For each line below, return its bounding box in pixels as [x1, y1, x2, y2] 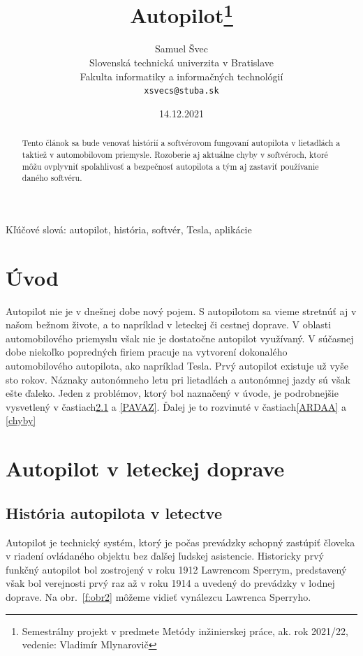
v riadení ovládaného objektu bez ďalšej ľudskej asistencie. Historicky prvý [6, 548, 324, 563]
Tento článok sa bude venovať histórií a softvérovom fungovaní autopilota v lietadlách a [22, 137, 341, 149]
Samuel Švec [155, 41, 208, 56]
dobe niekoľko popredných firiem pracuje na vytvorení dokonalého [6, 344, 288, 359]
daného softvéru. [22, 172, 82, 184]
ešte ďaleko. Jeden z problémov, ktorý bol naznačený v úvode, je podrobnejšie [6, 386, 339, 400]
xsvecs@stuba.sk [144, 86, 219, 96]
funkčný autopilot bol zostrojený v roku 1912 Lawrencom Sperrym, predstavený [6, 562, 347, 576]
